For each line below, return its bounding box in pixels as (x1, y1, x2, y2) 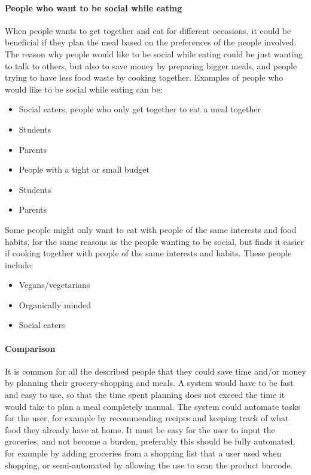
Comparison (5, 342, 56, 354)
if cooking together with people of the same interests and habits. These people (5, 247, 292, 259)
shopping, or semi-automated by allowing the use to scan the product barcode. (5, 458, 293, 471)
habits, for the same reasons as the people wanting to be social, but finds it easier (5, 235, 304, 247)
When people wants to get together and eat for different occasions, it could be (5, 24, 291, 36)
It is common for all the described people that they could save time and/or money (5, 364, 306, 377)
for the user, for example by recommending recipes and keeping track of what (5, 412, 289, 424)
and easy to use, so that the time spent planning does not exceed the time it (5, 388, 285, 401)
